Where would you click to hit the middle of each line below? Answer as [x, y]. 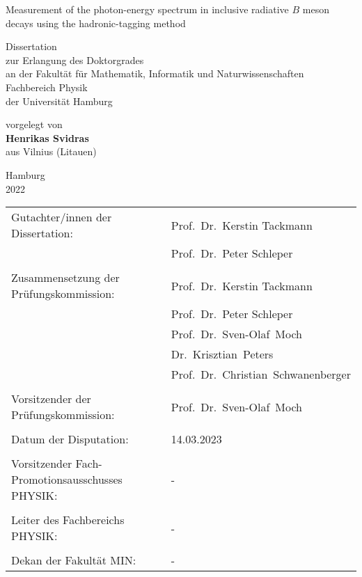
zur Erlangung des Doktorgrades [75, 60]
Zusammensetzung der [65, 278]
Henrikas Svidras [47, 137]
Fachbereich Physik [47, 87]
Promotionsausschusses [67, 480]
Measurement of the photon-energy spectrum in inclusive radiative [147, 9]
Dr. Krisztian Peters [222, 354]
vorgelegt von [34, 124]
